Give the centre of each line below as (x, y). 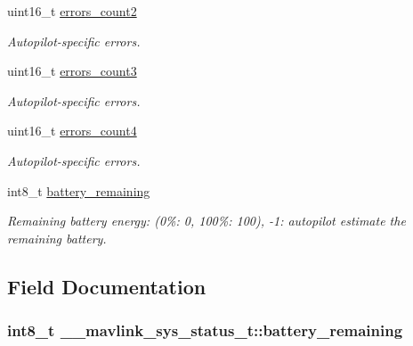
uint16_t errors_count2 (72, 11)
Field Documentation (107, 286)
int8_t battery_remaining (79, 190)
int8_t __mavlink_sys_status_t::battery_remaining (205, 330)
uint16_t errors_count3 (72, 71)
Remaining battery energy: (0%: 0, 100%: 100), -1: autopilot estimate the (206, 221)
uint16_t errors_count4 (72, 131)
